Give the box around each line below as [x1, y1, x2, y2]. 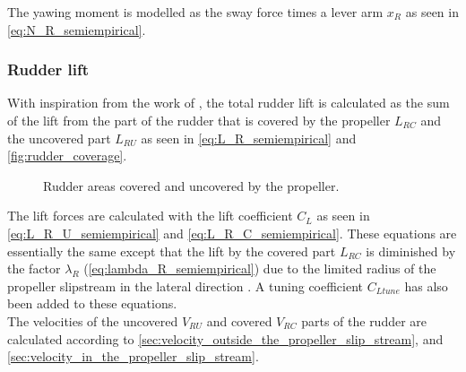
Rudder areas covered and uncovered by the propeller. [43, 176, 340, 195]
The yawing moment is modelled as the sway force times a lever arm [7, 3, 384, 21]
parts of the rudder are [301, 311, 427, 330]
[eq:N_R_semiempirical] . [7, 20, 146, 39]
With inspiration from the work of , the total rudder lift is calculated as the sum [7, 93, 450, 112]
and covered [206, 311, 272, 330]
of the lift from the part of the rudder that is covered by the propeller [7, 111, 391, 129]
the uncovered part [7, 128, 111, 147]
